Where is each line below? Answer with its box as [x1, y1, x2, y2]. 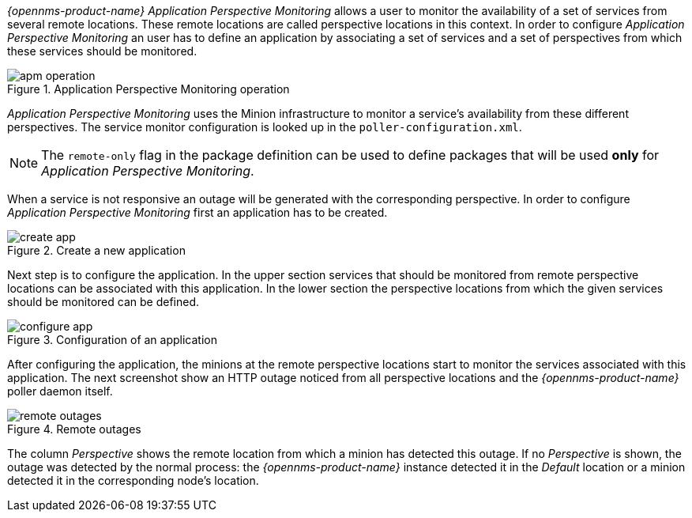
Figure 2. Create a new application [7, 244, 186, 257]
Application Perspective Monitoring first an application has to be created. [7, 206, 388, 219]
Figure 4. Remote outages [7, 422, 141, 436]
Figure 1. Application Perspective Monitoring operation [7, 82, 290, 96]
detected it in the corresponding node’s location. [7, 474, 259, 487]
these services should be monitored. [7, 44, 197, 58]
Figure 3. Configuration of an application [7, 333, 217, 346]
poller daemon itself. [7, 384, 113, 398]
